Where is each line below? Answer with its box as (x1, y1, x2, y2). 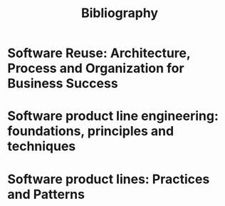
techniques (7, 138, 76, 155)
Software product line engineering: (7, 108, 219, 124)
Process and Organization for (7, 61, 184, 76)
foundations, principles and (7, 123, 174, 140)
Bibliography (80, 5, 159, 21)
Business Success (7, 76, 119, 92)
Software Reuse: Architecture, (7, 45, 191, 61)
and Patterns (7, 186, 85, 202)
